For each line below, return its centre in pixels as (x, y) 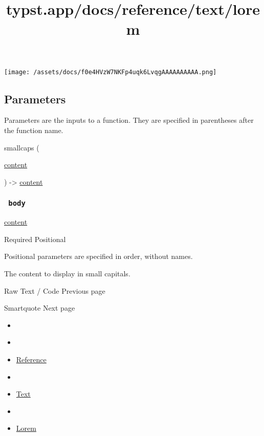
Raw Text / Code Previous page (55, 290)
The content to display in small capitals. (67, 273)
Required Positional (35, 239)
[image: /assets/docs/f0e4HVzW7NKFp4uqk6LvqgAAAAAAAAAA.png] (111, 72)
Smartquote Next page (40, 308)
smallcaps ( (22, 147)
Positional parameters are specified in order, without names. (98, 256)
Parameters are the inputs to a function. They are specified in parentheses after (129, 120)
